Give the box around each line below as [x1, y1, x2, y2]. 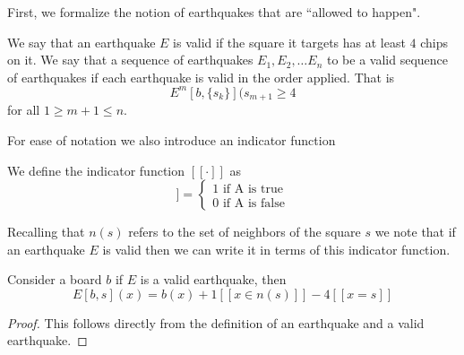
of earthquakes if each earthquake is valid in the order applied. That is [7, 67, 395, 86]
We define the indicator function [7, 160, 185, 179]
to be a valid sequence [327, 50, 449, 69]
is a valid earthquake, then [140, 270, 287, 289]
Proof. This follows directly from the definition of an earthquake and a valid [7, 313, 425, 332]
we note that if [374, 222, 456, 241]
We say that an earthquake [7, 32, 156, 51]
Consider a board [7, 270, 102, 289]
